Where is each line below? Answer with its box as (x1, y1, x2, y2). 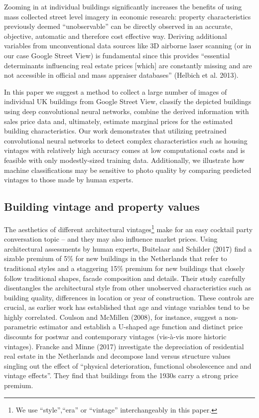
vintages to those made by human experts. (4, 174, 133, 185)
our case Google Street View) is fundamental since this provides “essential (4, 50, 230, 60)
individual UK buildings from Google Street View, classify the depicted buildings (4, 96, 252, 107)
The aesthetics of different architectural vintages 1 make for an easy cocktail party (4, 222, 253, 234)
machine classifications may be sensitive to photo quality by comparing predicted (4, 164, 252, 175)
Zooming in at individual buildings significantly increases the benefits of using (4, 1, 242, 11)
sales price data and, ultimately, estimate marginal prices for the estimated (4, 116, 233, 126)
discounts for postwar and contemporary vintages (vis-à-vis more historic (4, 331, 227, 342)
